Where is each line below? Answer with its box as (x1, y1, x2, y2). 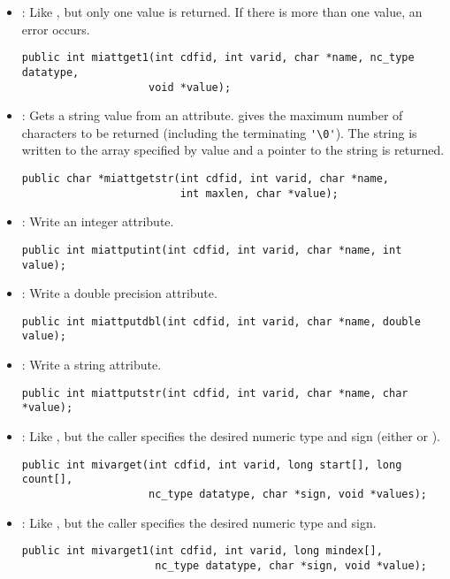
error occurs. (21, 19, 90, 38)
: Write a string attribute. (21, 355, 162, 374)
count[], (21, 473, 73, 486)
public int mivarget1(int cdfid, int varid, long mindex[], (21, 545, 383, 558)
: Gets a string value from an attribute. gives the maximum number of (21, 106, 403, 125)
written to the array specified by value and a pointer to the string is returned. (21, 141, 445, 159)
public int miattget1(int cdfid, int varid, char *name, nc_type (21, 51, 415, 65)
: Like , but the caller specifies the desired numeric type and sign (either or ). (21, 427, 440, 446)
